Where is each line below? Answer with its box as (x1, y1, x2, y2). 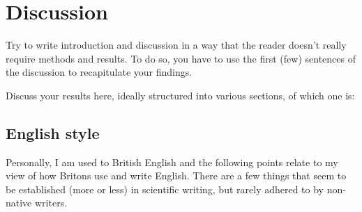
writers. (34, 195, 68, 210)
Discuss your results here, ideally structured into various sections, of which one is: (6, 88, 355, 102)
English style (6, 122, 100, 143)
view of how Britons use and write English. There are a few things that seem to (6, 168, 347, 183)
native (6, 195, 32, 210)
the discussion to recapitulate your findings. (6, 65, 193, 79)
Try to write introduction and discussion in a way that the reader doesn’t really (6, 38, 347, 52)
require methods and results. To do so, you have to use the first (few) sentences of (6, 51, 356, 65)
